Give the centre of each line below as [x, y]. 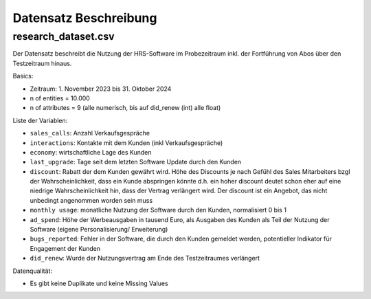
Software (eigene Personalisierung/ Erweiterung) [99, 230]
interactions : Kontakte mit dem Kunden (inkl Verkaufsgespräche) [126, 143]
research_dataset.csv [64, 36]
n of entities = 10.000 [60, 98]
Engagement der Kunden [65, 248]
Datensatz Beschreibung [85, 18]
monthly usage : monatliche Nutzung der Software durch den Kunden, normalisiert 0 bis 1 [158, 210]
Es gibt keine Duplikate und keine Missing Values [99, 283]
